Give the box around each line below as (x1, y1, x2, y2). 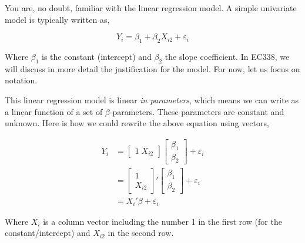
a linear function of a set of (5, 105, 103, 117)
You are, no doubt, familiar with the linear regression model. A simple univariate (5, 2, 297, 14)
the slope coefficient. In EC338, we (165, 50, 290, 62)
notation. (5, 74, 38, 86)
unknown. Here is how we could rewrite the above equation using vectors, (5, 117, 269, 129)
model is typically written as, (5, 13, 110, 25)
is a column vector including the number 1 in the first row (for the (43, 215, 282, 227)
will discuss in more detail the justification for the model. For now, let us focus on (5, 62, 300, 75)
